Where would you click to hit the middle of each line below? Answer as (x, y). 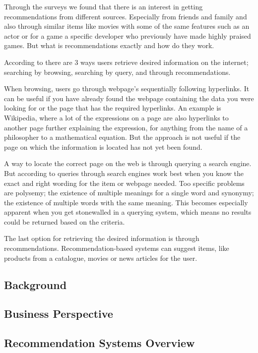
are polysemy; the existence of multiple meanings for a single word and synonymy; (129, 193)
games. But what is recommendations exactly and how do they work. (109, 45)
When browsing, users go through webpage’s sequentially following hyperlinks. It (127, 88)
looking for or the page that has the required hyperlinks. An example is (113, 108)
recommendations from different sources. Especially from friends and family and (126, 16)
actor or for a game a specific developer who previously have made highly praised (128, 35)
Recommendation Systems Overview (99, 343)
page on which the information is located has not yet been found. (103, 147)
